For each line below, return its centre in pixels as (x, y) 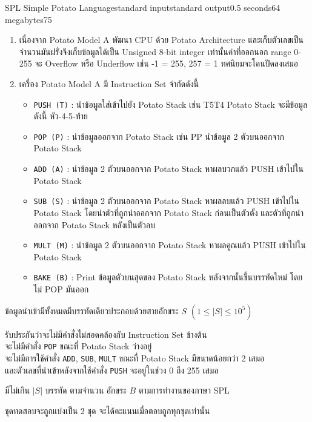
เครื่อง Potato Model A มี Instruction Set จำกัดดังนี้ (109, 83)
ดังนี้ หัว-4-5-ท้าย (61, 116)
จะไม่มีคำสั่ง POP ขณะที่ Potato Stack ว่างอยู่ (78, 346)
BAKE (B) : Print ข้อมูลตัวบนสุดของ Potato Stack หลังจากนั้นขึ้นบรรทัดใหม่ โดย (168, 277)
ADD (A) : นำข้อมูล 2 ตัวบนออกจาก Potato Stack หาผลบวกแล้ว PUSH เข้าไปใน (168, 169)
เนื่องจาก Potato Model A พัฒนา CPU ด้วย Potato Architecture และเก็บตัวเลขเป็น (161, 40)
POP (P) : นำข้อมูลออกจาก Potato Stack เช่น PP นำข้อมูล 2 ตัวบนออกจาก (159, 136)
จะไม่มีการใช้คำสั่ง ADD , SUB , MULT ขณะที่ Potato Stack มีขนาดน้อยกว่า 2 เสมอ (135, 358)
